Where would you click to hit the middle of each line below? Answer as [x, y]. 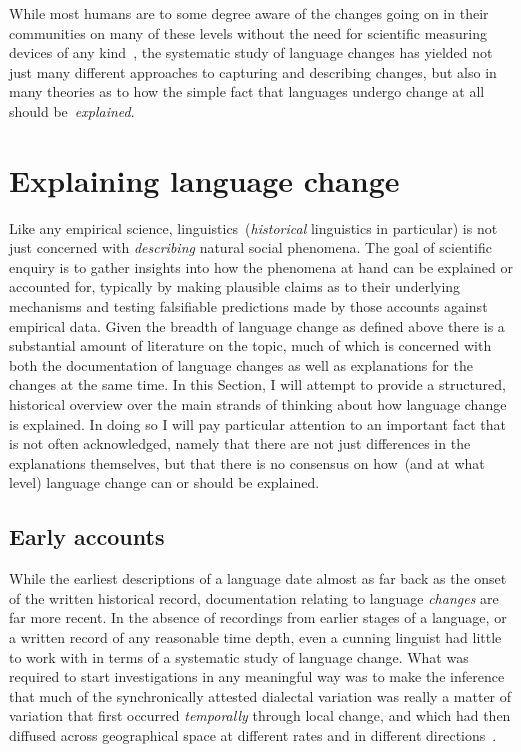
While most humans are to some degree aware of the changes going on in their [249, 13]
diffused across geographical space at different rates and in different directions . [253, 734]
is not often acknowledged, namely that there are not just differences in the [240, 443]
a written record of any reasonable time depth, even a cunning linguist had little [255, 636]
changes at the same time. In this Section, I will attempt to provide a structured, [257, 384]
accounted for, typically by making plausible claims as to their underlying [235, 286]
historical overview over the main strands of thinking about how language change [258, 404]
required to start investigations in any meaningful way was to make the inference [257, 676]
